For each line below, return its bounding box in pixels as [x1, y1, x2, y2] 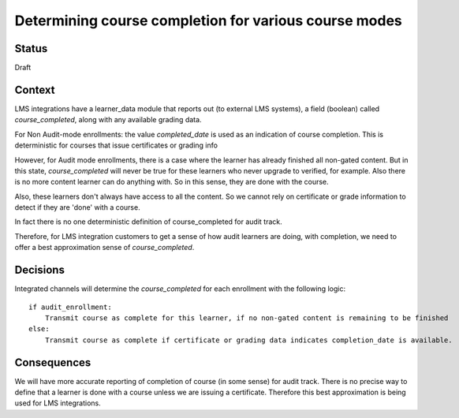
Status [14, 42, 48, 55]
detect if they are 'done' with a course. [14, 203, 141, 212]
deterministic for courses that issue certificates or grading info [14, 140, 218, 150]
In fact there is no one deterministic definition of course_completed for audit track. [14, 217, 283, 226]
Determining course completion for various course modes [14, 12, 402, 29]
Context [14, 83, 55, 96]
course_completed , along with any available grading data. [14, 115, 202, 125]
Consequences [14, 356, 91, 369]
